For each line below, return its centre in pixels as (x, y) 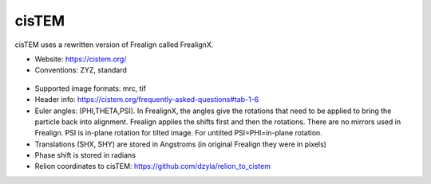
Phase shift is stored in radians (85, 155)
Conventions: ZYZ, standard (81, 70)
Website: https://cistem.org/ (81, 59)
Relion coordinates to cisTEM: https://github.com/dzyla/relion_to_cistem (153, 166)
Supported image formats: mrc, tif (91, 88)
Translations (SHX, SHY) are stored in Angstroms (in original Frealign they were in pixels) (181, 144)
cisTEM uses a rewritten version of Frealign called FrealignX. (114, 45)
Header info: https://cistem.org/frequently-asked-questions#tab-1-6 (147, 100)
